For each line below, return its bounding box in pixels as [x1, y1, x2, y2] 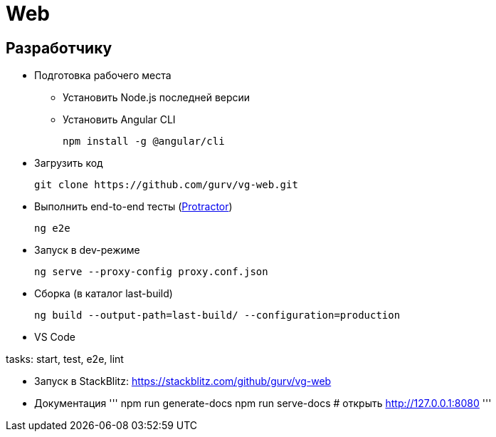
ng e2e [34, 222, 70, 235]
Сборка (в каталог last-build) [34, 287, 173, 300]
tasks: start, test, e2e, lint [6, 353, 124, 366]
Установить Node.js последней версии [63, 91, 250, 104]
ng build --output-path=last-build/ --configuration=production [34, 309, 401, 322]
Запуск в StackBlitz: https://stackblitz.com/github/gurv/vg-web [34, 375, 332, 388]
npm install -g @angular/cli [63, 135, 225, 148]
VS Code [34, 331, 75, 344]
